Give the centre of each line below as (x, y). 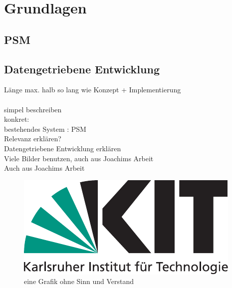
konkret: (17, 119)
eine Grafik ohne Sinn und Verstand (79, 281)
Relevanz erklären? (33, 139)
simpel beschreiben (33, 109)
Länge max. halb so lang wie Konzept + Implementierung (93, 90)
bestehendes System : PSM (45, 129)
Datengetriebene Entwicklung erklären (63, 148)
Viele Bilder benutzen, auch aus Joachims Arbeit (79, 158)
